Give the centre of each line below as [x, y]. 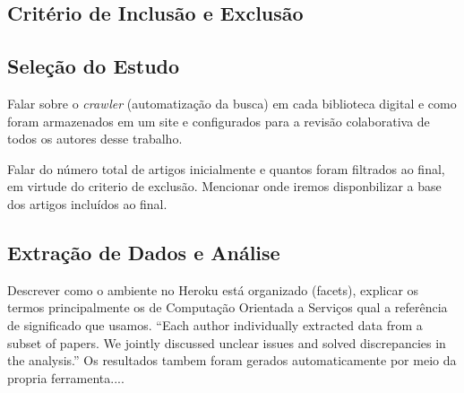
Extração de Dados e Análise [144, 252]
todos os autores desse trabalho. [95, 139]
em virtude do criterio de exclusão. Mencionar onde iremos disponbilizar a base [224, 186]
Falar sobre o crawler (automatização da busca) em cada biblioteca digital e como [232, 103]
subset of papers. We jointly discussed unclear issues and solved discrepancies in [227, 342]
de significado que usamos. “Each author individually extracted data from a [215, 324]
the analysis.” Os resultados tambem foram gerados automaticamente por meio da [232, 360]
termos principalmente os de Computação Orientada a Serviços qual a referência [228, 307]
